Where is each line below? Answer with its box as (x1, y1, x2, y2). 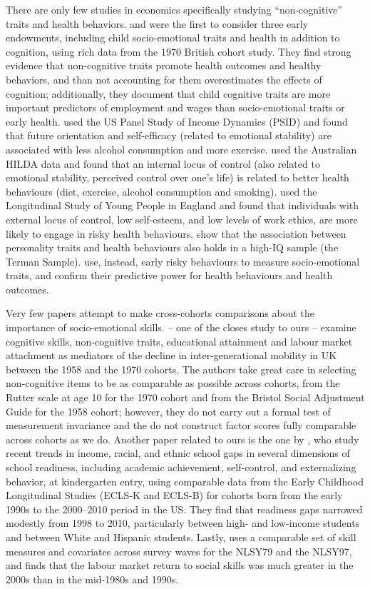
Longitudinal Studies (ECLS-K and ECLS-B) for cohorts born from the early (6, 488, 343, 503)
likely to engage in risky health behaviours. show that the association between (6, 226, 346, 241)
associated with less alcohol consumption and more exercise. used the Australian (6, 141, 357, 156)
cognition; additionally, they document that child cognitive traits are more (6, 86, 331, 101)
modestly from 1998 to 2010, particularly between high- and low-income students (6, 515, 360, 530)
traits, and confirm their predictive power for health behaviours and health (6, 268, 333, 283)
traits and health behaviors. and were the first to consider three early (6, 16, 309, 31)
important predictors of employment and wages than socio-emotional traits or (6, 100, 345, 115)
